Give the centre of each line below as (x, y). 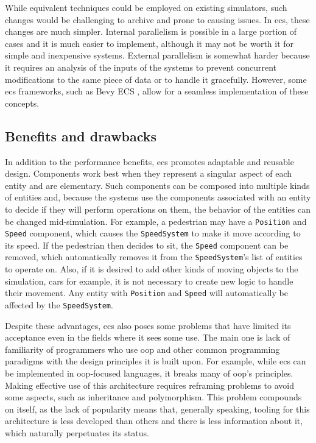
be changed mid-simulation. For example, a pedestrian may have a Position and (156, 221)
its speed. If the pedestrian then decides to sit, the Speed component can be (147, 245)
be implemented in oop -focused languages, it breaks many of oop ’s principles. (149, 373)
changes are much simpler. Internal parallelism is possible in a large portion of (151, 31)
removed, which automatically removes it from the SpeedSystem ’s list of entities (154, 257)
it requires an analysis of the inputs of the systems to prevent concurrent (141, 67)
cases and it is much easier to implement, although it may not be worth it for (149, 43)
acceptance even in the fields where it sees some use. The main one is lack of (148, 337)
